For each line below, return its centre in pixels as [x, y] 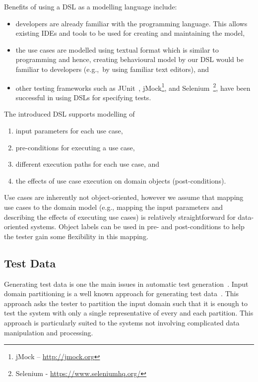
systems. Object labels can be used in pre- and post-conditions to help [138, 226]
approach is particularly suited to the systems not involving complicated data [122, 322]
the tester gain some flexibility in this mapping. [76, 236]
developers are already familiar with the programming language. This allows [131, 23]
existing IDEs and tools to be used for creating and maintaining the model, [130, 33]
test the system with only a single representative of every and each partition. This [129, 313]
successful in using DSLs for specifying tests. [83, 97]
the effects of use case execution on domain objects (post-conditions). [121, 180]
